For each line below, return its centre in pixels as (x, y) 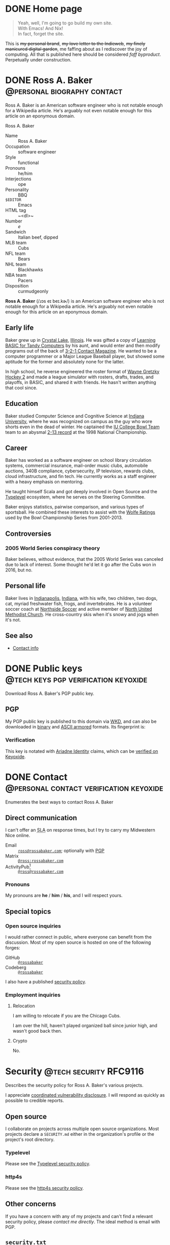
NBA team (16, 275)
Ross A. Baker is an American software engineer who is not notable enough (84, 105)
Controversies (28, 534)
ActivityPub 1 (18, 867)
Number (14, 221)
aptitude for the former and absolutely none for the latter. (65, 362)
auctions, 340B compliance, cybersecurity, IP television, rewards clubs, (80, 471)
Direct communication (41, 818)
